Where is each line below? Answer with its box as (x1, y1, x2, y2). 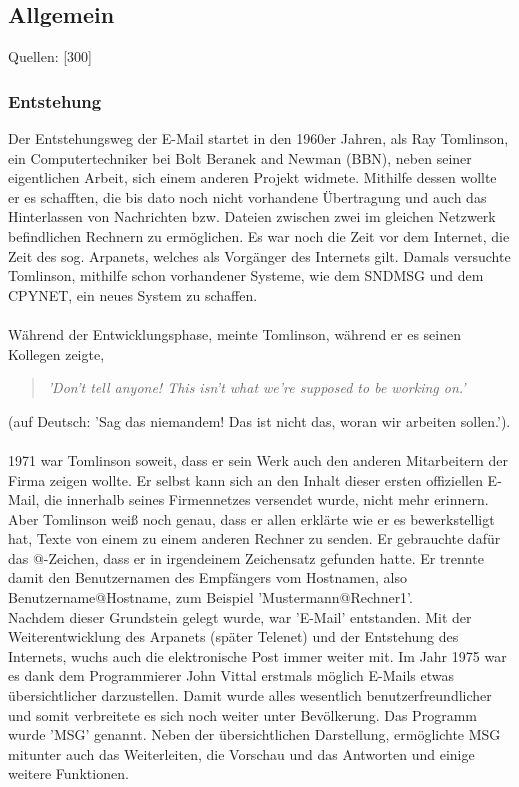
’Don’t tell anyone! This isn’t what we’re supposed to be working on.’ (47, 377, 466, 398)
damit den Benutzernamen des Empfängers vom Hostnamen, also (8, 567, 407, 588)
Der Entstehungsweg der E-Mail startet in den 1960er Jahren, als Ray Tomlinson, (8, 128, 509, 149)
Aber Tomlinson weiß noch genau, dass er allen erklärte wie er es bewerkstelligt (8, 508, 495, 529)
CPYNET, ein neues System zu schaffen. (8, 284, 258, 305)
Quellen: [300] (8, 46, 93, 67)
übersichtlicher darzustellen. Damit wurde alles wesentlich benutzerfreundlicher (8, 685, 492, 706)
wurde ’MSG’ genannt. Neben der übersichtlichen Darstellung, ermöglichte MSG (8, 724, 501, 745)
